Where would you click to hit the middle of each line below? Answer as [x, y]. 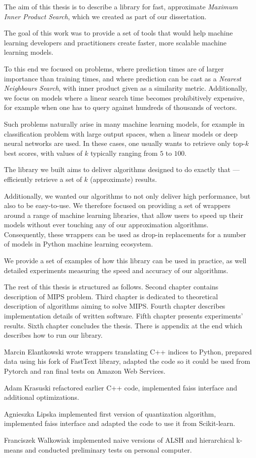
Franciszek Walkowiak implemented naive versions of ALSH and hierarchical [119, 440]
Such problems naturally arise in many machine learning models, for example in [124, 123]
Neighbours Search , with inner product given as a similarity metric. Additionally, [126, 88]
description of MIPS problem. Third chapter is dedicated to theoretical [111, 296]
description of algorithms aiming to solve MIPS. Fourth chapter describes [115, 306]
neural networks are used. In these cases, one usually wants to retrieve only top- [125, 143]
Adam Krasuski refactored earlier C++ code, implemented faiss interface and [121, 387]
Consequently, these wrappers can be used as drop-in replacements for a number [125, 234]
